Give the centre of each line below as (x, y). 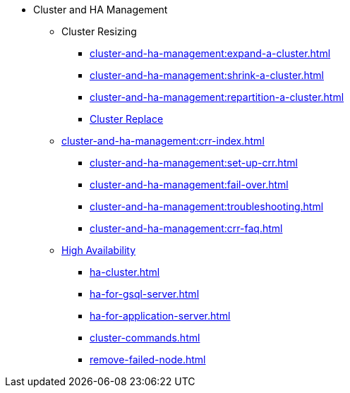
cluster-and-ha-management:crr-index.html (163, 141)
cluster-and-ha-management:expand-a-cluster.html (210, 53)
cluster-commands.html (145, 338)
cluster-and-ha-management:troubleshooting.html (207, 206)
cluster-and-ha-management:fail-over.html (189, 185)
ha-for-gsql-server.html (145, 294)
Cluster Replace (127, 119)
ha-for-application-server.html (160, 316)
